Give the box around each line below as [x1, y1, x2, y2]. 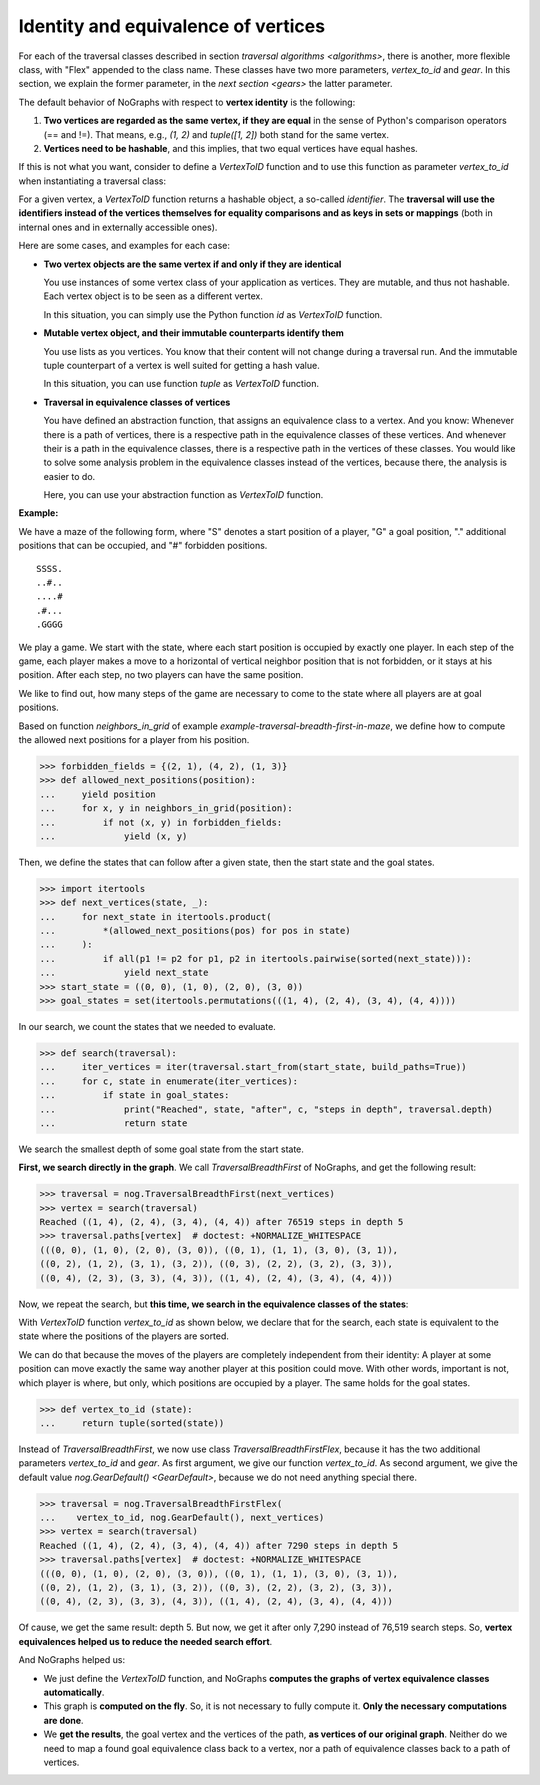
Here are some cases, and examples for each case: [18, 240, 230, 252]
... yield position [39, 788, 157, 800]
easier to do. [43, 470, 96, 482]
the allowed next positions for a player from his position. [18, 733, 250, 745]
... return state [39, 1117, 188, 1129]
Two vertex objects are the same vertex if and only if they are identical [43, 258, 342, 270]
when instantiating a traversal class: [18, 175, 167, 187]
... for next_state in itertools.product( [39, 911, 272, 922]
